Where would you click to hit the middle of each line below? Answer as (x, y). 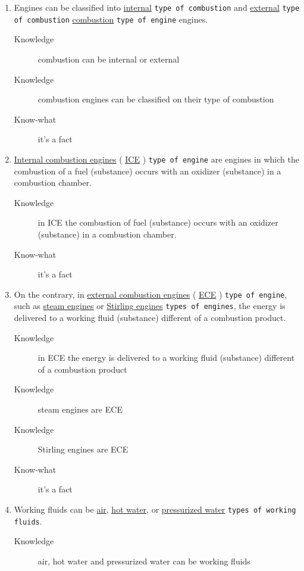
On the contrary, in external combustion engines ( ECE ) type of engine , (151, 294)
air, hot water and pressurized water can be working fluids (144, 561)
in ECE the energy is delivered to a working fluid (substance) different (166, 358)
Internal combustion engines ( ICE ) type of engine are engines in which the (156, 159)
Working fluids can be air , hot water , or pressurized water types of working (155, 509)
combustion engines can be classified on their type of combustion (156, 99)
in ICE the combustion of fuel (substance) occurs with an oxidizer (158, 222)
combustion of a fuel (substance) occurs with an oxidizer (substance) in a (148, 171)
